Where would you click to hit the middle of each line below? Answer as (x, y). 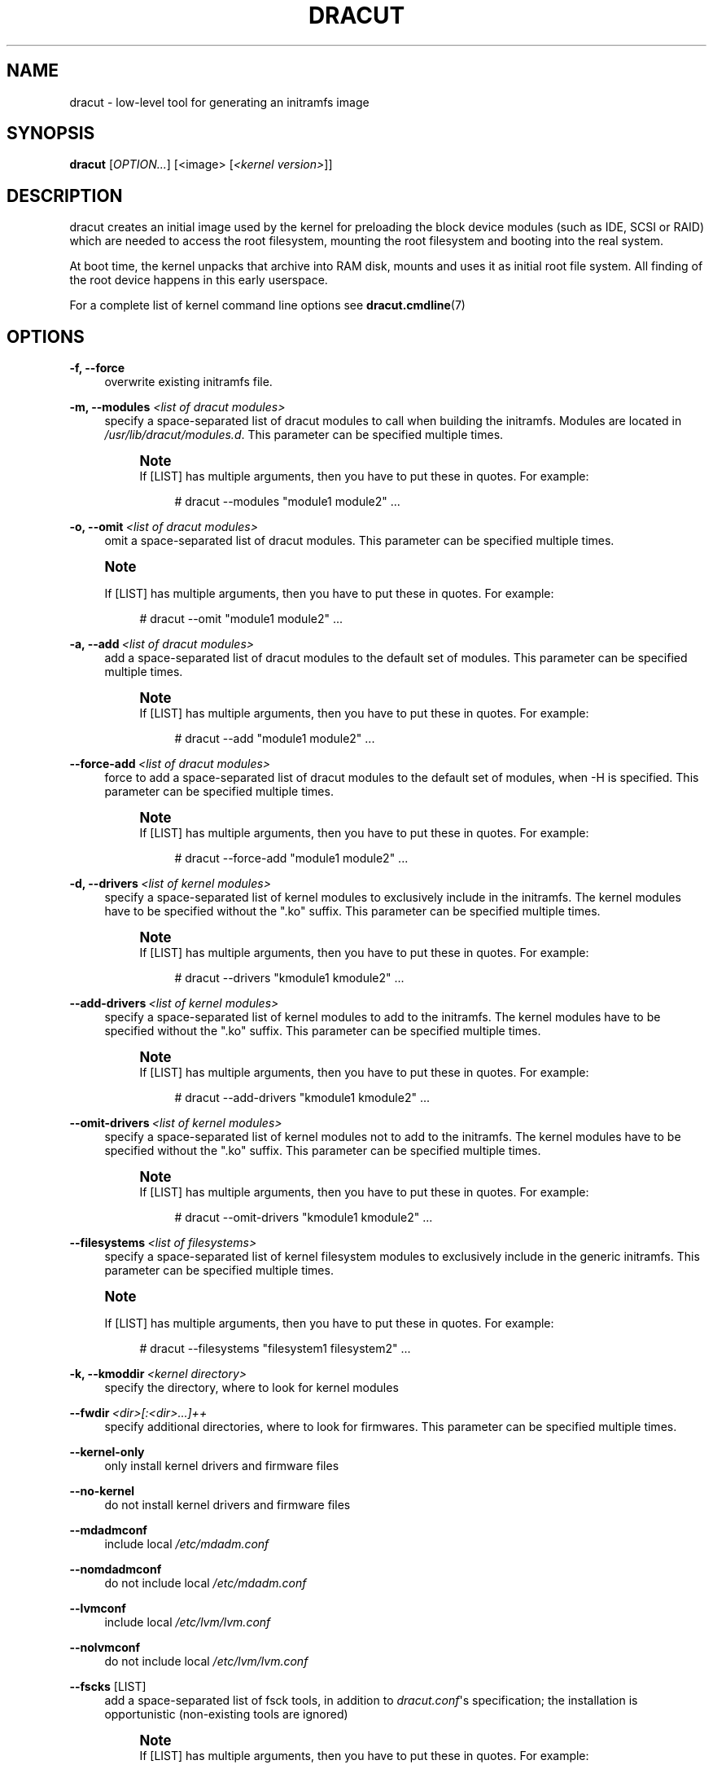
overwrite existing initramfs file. (188, 382)
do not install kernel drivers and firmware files (227, 1505)
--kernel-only (107, 1452)
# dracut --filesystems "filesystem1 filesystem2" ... (275, 1349)
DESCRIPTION (65, 195)
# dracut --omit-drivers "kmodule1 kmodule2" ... (304, 1218)
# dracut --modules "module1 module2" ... (287, 502)
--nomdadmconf (116, 1569)
